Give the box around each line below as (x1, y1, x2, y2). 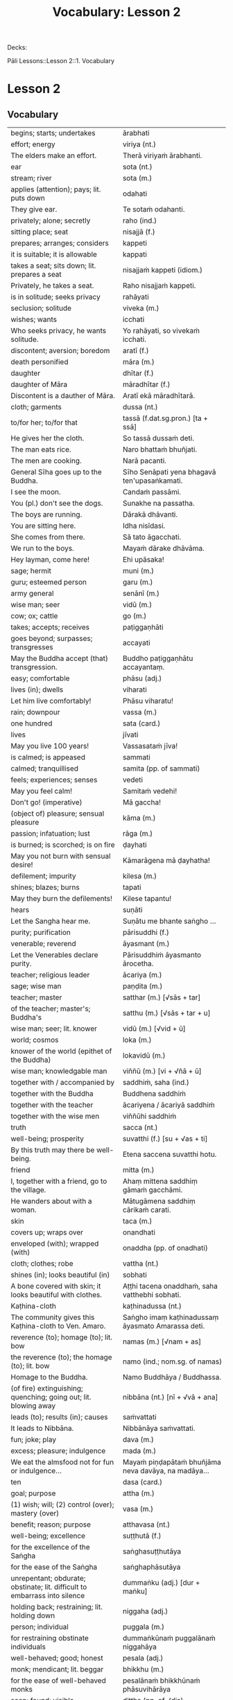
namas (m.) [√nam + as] (122, 1337, 202, 1346)
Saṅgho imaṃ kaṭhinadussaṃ (122, 1312, 219, 1322)
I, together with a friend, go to (10, 1176, 107, 1186)
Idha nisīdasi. (122, 521, 166, 531)
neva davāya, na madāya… (122, 1466, 209, 1476)
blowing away (10, 1401, 56, 1411)
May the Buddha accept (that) (10, 653, 109, 663)
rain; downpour (10, 707, 60, 717)
